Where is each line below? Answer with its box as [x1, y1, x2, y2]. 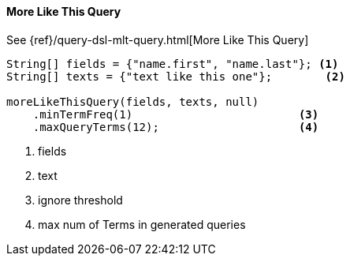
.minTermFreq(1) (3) [32, 107, 319, 121]
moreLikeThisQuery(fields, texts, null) [6, 95, 259, 108]
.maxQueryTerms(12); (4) [32, 120, 319, 133]
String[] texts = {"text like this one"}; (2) [6, 69, 345, 83]
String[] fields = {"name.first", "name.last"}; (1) [6, 57, 339, 70]
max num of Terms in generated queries [38, 217, 246, 231]
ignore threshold [38, 193, 123, 207]
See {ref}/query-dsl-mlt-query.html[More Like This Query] [6, 32, 309, 47]
